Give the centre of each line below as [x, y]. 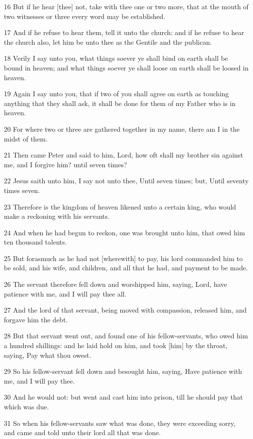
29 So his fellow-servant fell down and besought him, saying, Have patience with [123, 371]
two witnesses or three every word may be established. [85, 16]
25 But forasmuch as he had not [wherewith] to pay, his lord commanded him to [123, 258]
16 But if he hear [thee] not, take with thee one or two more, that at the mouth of [126, 6]
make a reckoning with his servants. [57, 216]
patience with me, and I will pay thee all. [65, 293]
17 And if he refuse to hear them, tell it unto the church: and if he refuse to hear [124, 32]
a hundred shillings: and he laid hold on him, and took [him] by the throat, [116, 345]
